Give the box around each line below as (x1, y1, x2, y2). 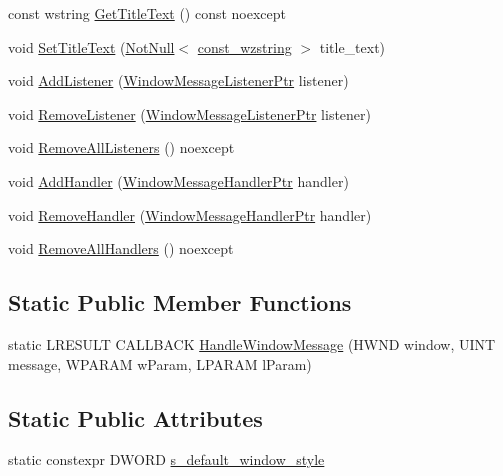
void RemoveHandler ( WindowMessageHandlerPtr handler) (8, 204, 372, 225)
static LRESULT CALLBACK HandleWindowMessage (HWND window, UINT (8, 333, 496, 354)
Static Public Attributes (8, 402, 263, 433)
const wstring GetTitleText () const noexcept (8, 3, 287, 23)
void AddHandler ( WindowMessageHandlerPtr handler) (8, 170, 349, 191)
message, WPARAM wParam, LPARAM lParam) (8, 353, 312, 374)
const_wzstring (197, 36, 292, 57)
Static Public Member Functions (8, 287, 352, 318)
